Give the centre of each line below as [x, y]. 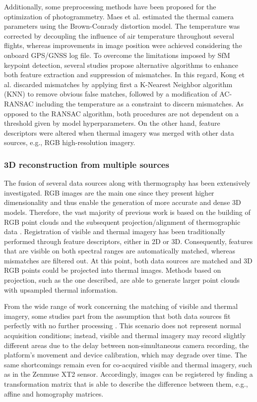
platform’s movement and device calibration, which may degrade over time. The [126, 355]
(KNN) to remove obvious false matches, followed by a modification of [111, 94]
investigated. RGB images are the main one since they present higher [109, 192]
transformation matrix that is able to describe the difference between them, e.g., [126, 384]
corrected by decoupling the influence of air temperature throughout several [119, 35]
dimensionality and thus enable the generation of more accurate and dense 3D [123, 202]
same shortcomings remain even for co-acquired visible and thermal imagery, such [128, 364]
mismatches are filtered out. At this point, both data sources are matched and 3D [128, 260]
